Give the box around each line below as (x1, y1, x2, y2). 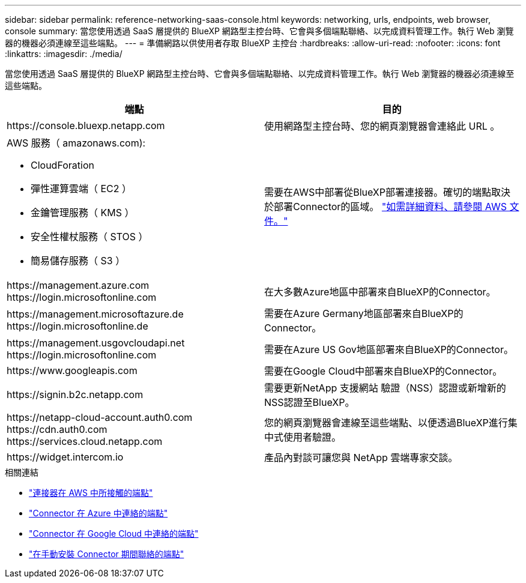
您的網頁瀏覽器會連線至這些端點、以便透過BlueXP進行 (264, 417, 508, 429)
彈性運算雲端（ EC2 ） (31, 183, 132, 195)
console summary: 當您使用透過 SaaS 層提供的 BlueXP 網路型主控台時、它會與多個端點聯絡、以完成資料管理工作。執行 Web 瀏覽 (5, 26, 514, 36)
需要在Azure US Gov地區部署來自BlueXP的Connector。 (264, 343, 513, 355)
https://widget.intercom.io (7, 451, 124, 463)
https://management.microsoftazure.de (7, 308, 184, 320)
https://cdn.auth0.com (7, 423, 107, 435)
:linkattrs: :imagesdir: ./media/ (5, 49, 122, 59)
